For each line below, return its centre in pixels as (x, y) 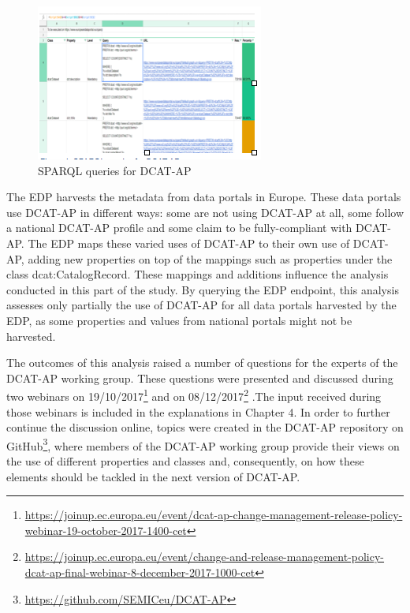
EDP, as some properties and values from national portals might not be (179, 320)
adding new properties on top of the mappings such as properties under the (210, 258)
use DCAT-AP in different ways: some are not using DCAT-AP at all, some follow (205, 212)
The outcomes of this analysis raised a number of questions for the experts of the (202, 363)
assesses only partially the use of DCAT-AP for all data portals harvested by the (201, 305)
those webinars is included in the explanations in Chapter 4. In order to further (198, 411)
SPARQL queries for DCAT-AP (115, 170)
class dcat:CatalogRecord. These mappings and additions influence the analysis (198, 274)
